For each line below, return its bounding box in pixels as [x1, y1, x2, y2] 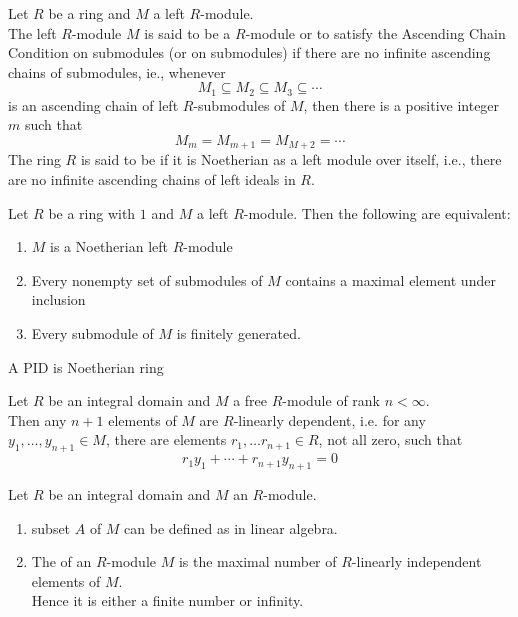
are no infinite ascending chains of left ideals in [8, 169, 296, 190]
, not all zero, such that [318, 429, 463, 450]
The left [8, 22, 57, 43]
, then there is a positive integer [303, 94, 500, 115]
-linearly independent [351, 551, 482, 572]
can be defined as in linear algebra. [124, 517, 338, 538]
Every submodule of [31, 323, 154, 344]
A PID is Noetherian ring [8, 356, 164, 377]
